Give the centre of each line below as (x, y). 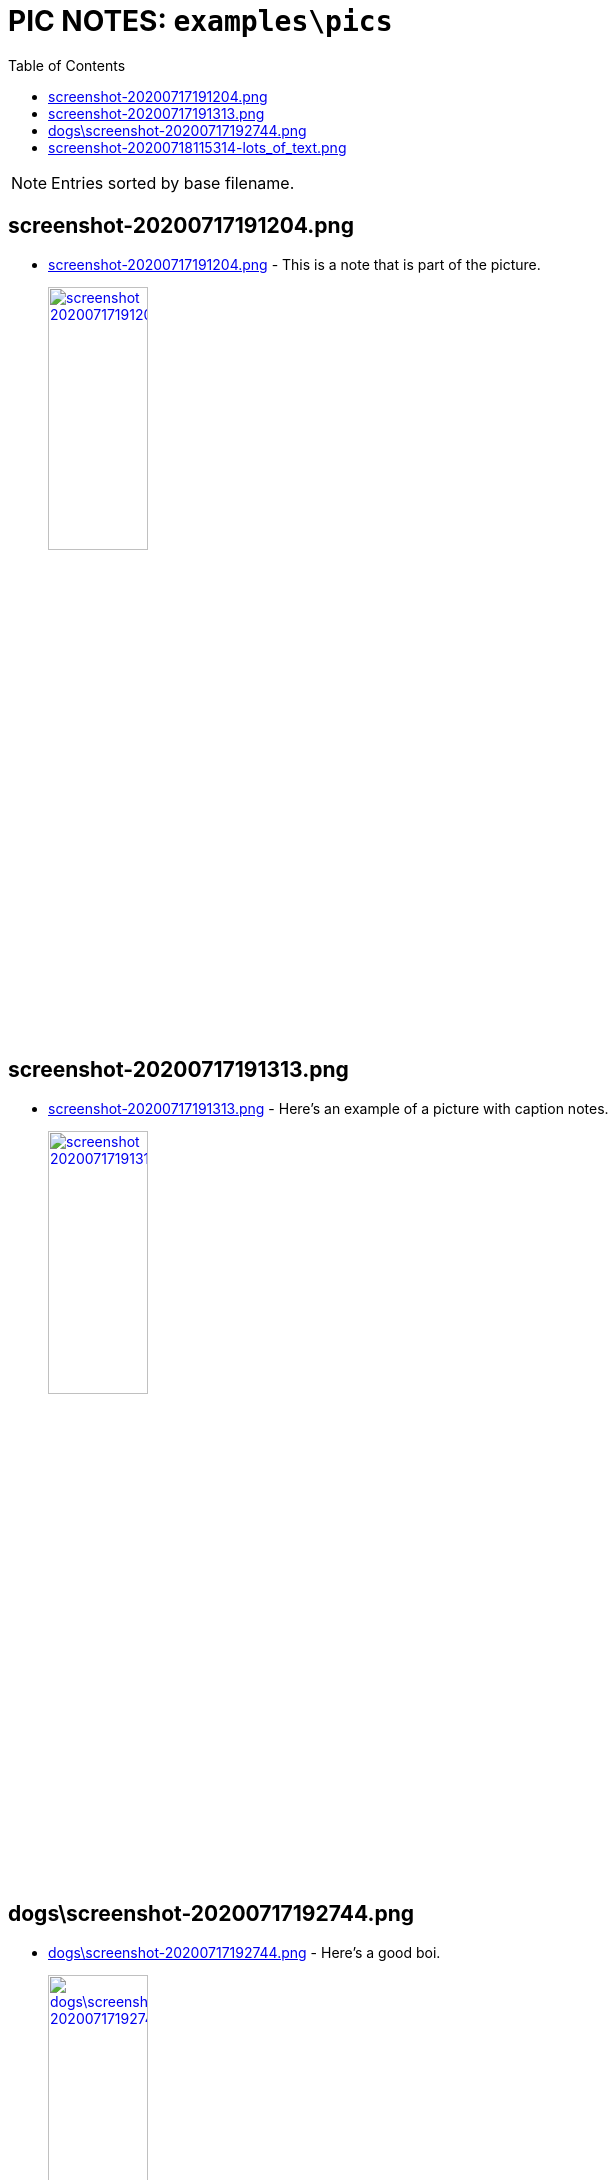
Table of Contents (67, 65)
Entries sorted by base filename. (173, 182)
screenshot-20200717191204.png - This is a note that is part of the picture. (294, 264)
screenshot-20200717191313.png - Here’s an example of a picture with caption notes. (328, 1108)
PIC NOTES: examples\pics (200, 21)
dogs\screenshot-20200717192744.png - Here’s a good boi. (244, 1952)
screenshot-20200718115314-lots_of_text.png (197, 147)
